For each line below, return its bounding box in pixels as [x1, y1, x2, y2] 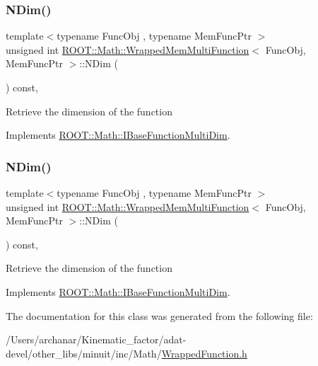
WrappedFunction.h [161, 345, 247, 360]
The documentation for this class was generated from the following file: [6, 308, 313, 323]
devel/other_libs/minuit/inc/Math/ [6, 345, 162, 360]
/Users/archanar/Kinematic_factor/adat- [6, 332, 187, 347]
